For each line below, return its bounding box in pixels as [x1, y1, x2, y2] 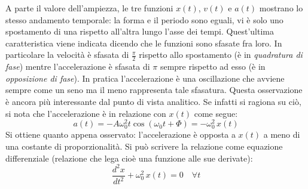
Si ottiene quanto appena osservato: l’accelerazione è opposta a [5, 128, 236, 141]
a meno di [263, 128, 300, 141]
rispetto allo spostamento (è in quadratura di [139, 48, 303, 61]
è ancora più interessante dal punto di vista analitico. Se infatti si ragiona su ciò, [5, 95, 301, 107]
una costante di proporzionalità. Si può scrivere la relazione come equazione [5, 140, 283, 152]
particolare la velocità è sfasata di [5, 48, 129, 61]
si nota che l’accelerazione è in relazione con [5, 107, 166, 119]
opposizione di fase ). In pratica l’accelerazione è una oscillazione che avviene [5, 72, 285, 84]
